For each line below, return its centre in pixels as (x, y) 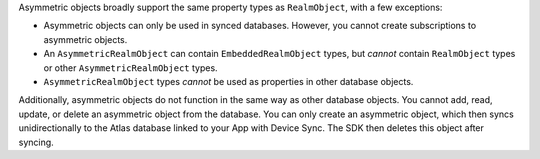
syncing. (36, 142)
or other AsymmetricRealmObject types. (131, 67)
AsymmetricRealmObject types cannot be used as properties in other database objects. (228, 81)
